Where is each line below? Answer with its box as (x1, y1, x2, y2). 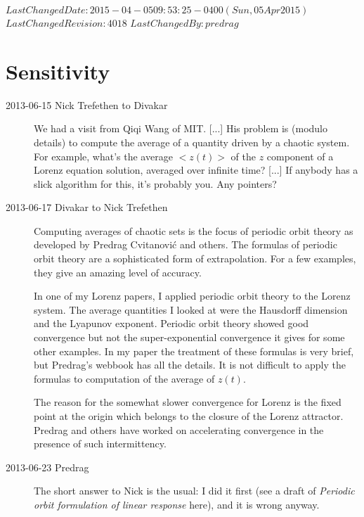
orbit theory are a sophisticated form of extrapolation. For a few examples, (34, 251, 356, 266)
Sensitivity (6, 56, 110, 85)
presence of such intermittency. (34, 436, 167, 451)
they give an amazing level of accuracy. (34, 264, 202, 279)
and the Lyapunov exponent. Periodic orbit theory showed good (34, 316, 309, 331)
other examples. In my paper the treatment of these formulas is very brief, (34, 343, 354, 358)
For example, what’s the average (34, 148, 173, 163)
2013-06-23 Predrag (6, 459, 89, 474)
